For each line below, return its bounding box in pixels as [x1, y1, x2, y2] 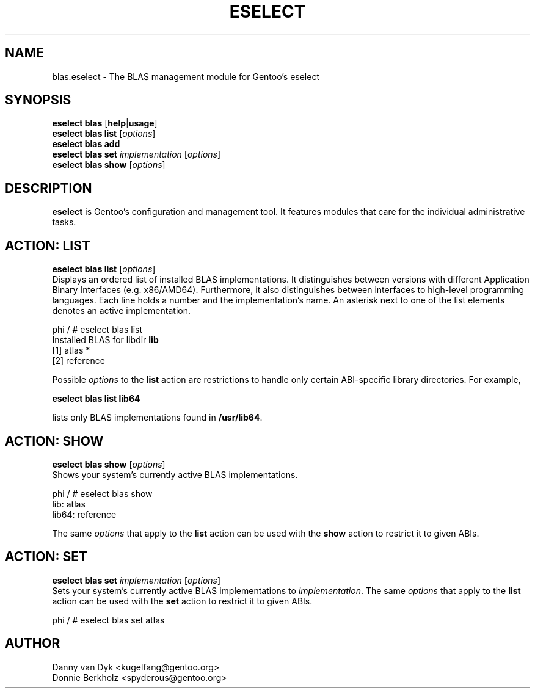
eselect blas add [52, 139, 120, 150]
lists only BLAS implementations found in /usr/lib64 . [52, 412, 263, 423]
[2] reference [52, 355, 105, 366]
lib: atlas [52, 498, 86, 509]
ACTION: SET [5, 549, 87, 565]
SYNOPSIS [5, 92, 71, 108]
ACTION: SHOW [5, 433, 104, 449]
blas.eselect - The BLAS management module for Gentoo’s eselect [52, 71, 319, 82]
